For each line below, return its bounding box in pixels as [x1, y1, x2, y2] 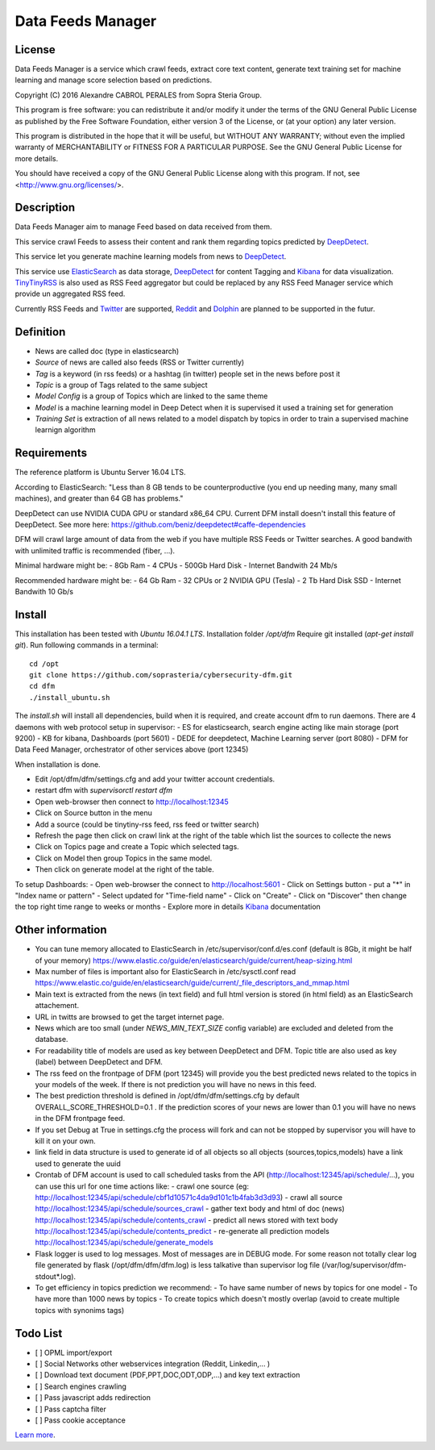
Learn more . [14, 1430, 56, 1440]
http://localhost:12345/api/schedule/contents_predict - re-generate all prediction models [35, 1227, 329, 1236]
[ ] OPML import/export [35, 1348, 113, 1357]
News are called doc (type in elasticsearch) [35, 346, 180, 356]
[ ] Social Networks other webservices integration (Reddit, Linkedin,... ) [35, 1359, 271, 1369]
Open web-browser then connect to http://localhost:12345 [35, 797, 229, 806]
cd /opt [29, 659, 60, 669]
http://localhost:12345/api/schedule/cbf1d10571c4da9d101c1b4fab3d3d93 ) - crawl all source [35, 1192, 343, 1202]
